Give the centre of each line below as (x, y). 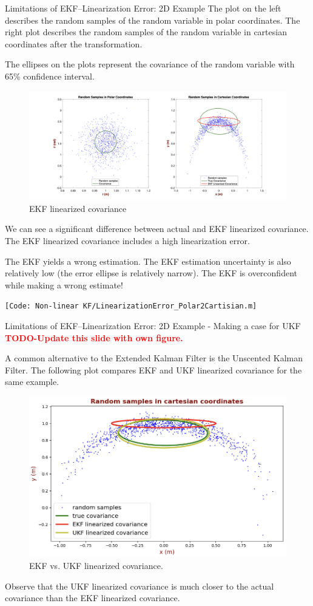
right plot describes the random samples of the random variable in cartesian (146, 32)
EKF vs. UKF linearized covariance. (96, 565)
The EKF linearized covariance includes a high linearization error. (127, 241)
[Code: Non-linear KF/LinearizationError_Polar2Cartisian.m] (131, 306)
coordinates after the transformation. (74, 43)
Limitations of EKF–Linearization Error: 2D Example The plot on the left (143, 8)
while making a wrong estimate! (64, 284)
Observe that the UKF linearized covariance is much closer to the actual (140, 586)
